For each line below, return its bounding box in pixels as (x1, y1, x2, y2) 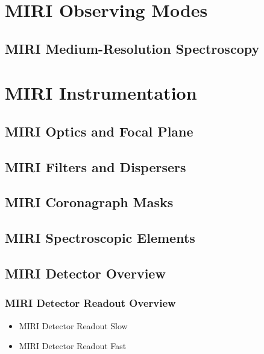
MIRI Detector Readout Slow (19, 319, 128, 332)
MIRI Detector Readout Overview (5, 295, 176, 311)
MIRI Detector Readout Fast (19, 340, 127, 352)
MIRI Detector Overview (5, 264, 166, 283)
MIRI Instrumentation (5, 80, 197, 105)
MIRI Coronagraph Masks (5, 193, 174, 211)
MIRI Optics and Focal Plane (5, 121, 193, 140)
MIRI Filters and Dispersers (5, 157, 186, 176)
